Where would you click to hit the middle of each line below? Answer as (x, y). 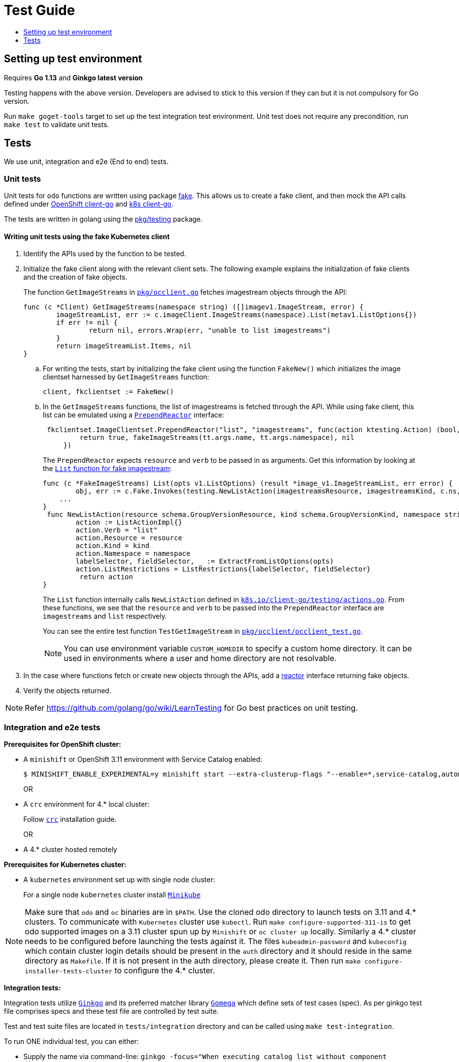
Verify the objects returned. (67, 691)
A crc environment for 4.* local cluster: (87, 804)
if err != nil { (87, 323)
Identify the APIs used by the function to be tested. (105, 254)
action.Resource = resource (129, 538)
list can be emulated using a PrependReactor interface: (134, 415)
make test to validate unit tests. (57, 124)
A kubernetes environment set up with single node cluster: (119, 880)
